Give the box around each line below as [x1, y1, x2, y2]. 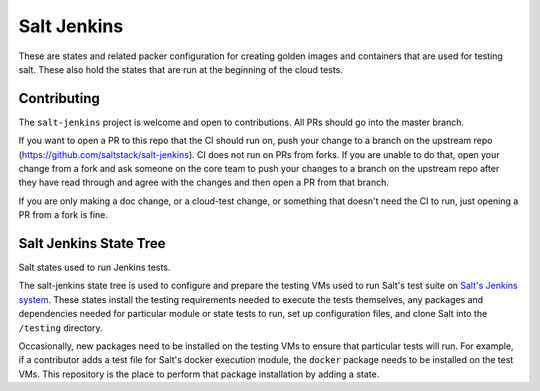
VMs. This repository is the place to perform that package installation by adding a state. [18, 368, 380, 380]
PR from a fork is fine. [18, 209, 109, 221]
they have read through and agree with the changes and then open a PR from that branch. [18, 176, 389, 189]
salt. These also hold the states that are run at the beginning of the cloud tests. [18, 63, 344, 75]
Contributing [18, 90, 100, 107]
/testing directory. [18, 321, 104, 334]
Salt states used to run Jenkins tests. [18, 261, 171, 274]
